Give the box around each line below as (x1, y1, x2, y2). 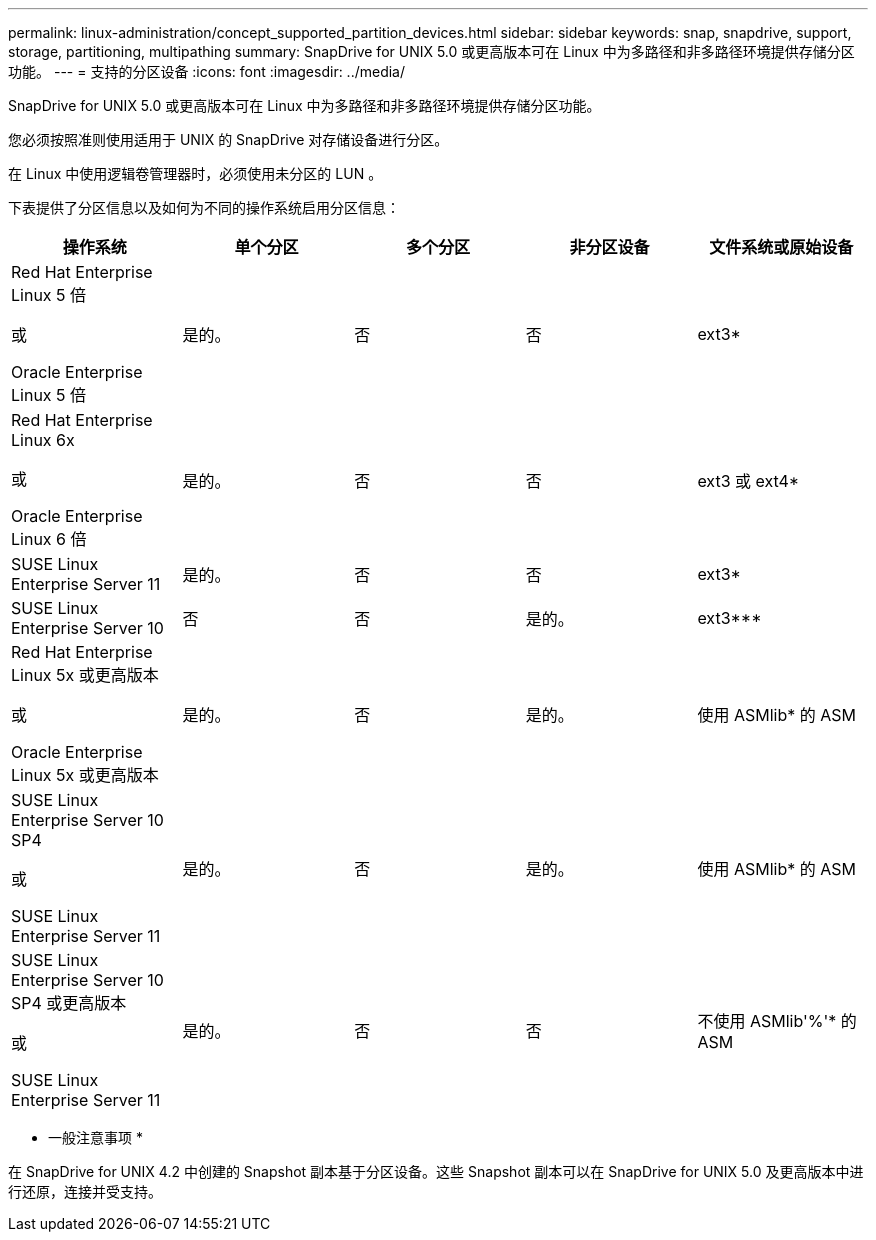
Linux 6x (11, 430, 75, 450)
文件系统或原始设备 (709, 237, 854, 257)
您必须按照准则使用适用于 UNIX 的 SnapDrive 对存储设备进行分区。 (8, 131, 449, 148)
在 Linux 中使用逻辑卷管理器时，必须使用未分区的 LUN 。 (8, 165, 383, 182)
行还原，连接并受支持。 (8, 1183, 162, 1200)
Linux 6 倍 (11, 529, 87, 549)
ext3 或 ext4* (697, 471, 800, 491)
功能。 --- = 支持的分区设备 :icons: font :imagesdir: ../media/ (8, 63, 406, 80)
